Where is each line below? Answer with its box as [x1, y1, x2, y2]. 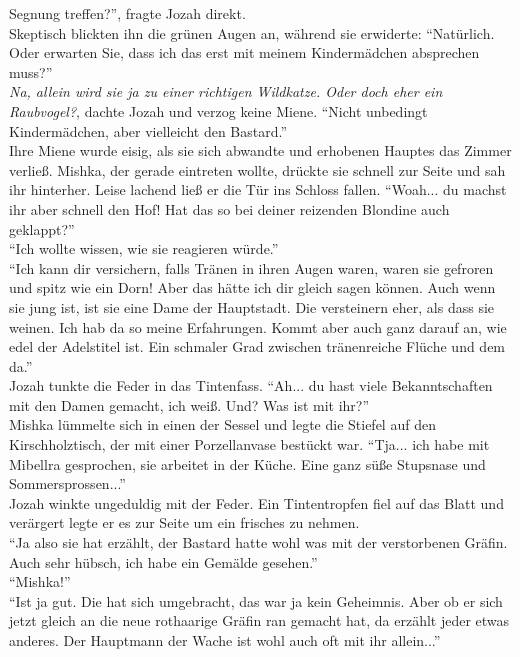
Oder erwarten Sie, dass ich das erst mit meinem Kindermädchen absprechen [9, 42, 480, 63]
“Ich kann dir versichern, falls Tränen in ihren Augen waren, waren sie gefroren [9, 257, 494, 278]
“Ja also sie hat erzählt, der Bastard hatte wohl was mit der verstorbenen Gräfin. [9, 532, 508, 553]
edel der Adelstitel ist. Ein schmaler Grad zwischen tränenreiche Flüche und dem [9, 336, 506, 357]
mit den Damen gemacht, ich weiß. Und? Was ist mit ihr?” [9, 394, 370, 415]
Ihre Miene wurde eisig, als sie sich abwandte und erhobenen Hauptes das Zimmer [9, 140, 512, 161]
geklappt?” [9, 218, 75, 239]
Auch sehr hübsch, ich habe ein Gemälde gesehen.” [9, 551, 318, 572]
